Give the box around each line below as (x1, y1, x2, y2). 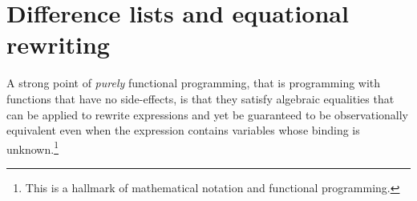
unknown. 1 (6, 138, 59, 157)
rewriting (6, 28, 110, 61)
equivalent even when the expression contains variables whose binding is (6, 122, 360, 139)
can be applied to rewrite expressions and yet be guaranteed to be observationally (6, 106, 409, 123)
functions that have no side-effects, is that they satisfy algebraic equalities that (6, 90, 395, 107)
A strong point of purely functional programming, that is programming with (6, 74, 381, 91)
